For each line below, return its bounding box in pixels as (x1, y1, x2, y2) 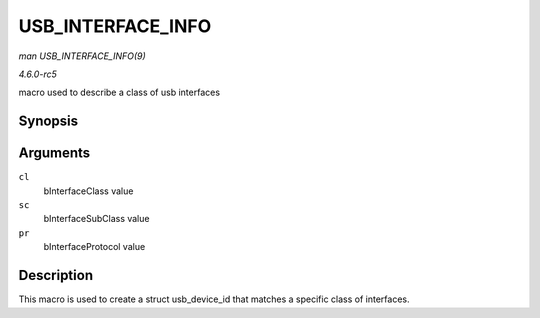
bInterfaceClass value (43, 185, 134, 197)
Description (18, 267, 94, 284)
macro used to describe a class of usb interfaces (18, 86, 220, 99)
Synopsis (18, 113, 79, 130)
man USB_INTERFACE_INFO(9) (18, 50, 147, 62)
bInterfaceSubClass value (43, 213, 150, 225)
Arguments (18, 145, 91, 162)
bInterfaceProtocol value (43, 241, 146, 253)
